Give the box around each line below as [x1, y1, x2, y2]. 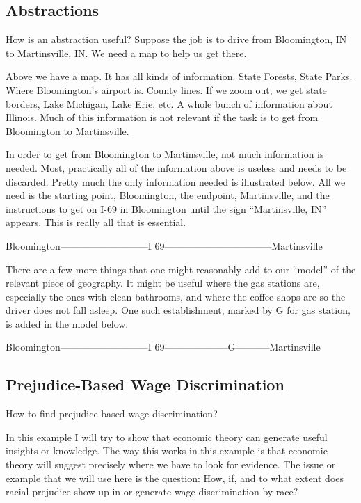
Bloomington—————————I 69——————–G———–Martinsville [6, 340, 321, 354]
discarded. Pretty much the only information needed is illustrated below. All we [6, 174, 346, 189]
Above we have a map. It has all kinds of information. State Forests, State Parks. [6, 69, 353, 83]
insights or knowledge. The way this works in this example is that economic [6, 443, 328, 458]
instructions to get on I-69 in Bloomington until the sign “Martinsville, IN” [6, 201, 327, 216]
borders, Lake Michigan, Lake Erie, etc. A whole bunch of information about [6, 96, 332, 111]
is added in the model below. [6, 316, 129, 330]
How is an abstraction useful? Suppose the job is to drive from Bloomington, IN [6, 32, 347, 47]
